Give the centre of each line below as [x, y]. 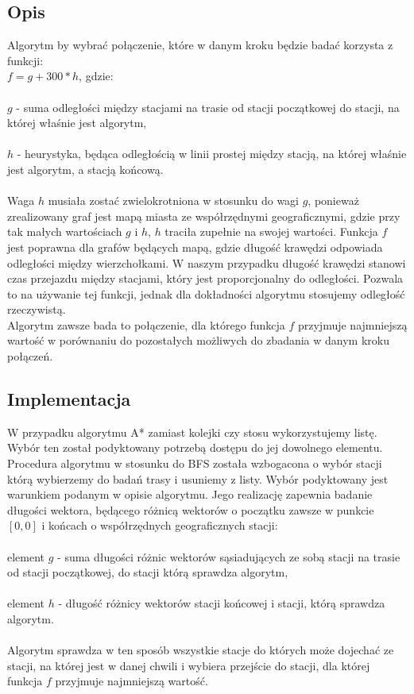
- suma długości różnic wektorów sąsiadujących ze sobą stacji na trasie [229, 556]
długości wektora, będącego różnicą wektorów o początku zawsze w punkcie [191, 509]
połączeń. [30, 356]
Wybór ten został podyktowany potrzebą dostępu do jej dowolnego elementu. [195, 447]
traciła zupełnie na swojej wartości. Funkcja [271, 231]
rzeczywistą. [37, 309]
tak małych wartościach [65, 231]
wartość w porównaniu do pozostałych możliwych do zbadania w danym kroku [198, 340]
